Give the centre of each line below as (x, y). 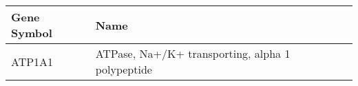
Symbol (32, 33)
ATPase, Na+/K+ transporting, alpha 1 (193, 53)
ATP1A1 (32, 61)
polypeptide (124, 69)
